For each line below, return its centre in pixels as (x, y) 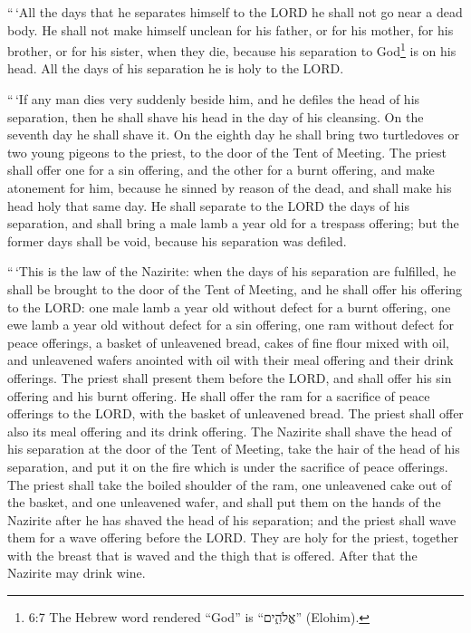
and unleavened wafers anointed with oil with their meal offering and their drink (231, 360)
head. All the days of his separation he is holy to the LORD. (176, 68)
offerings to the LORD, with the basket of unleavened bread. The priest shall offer (235, 413)
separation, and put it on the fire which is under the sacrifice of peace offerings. (228, 466)
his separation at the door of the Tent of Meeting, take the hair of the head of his (234, 449)
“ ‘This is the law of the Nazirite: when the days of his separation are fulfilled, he (232, 271)
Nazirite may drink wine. (77, 573)
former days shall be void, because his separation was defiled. (177, 240)
